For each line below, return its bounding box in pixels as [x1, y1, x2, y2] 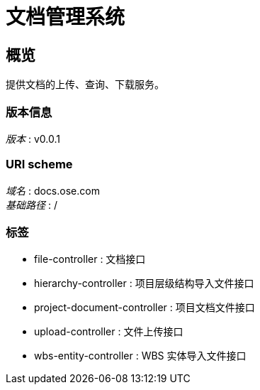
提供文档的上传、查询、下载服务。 [6, 78, 164, 91]
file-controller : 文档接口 [34, 253, 146, 266]
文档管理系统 [6, 5, 125, 29]
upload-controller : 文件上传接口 [34, 325, 183, 338]
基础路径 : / [6, 198, 57, 211]
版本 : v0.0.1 [6, 132, 60, 145]
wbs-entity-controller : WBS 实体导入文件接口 [34, 350, 247, 362]
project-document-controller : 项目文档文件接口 [34, 301, 255, 314]
